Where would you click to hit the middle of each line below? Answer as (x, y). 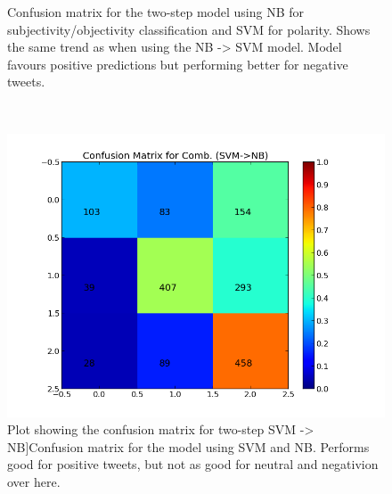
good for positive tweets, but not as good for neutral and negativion (193, 464)
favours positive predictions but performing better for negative (178, 64)
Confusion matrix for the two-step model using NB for (156, 12)
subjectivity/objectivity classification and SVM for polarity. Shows (189, 29)
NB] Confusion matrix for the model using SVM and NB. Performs (188, 446)
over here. (34, 481)
